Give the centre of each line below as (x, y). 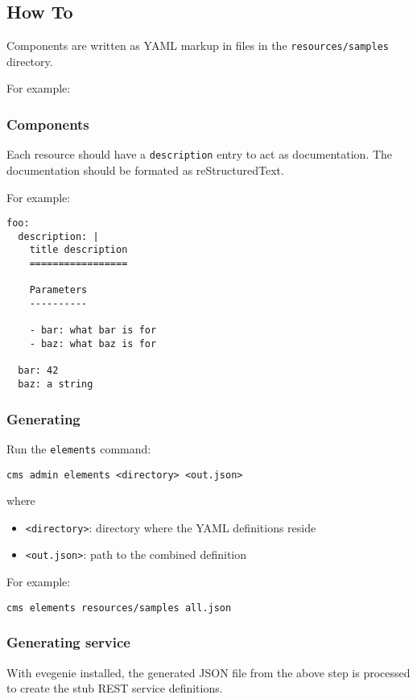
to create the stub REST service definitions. (115, 688)
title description (78, 250)
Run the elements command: (79, 448)
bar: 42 (38, 371)
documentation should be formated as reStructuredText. (145, 170)
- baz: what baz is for (93, 344)
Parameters (58, 290)
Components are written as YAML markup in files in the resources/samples (198, 45)
